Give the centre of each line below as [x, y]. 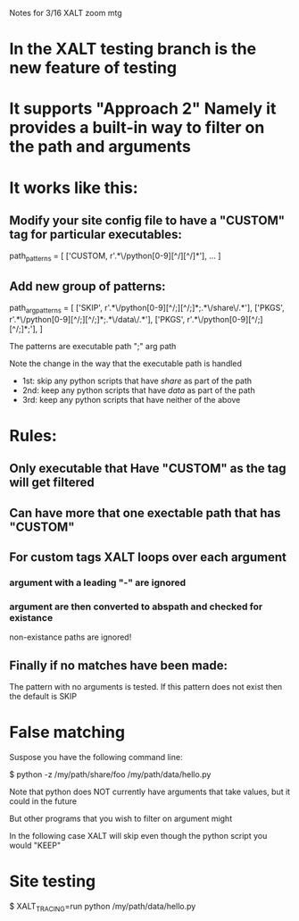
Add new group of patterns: [88, 286]
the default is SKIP [43, 697]
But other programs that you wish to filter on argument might [121, 819]
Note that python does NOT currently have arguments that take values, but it [150, 792]
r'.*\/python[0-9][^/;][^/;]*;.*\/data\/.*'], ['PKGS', [97, 319]
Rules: [33, 435]
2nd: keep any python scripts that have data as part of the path [139, 390]
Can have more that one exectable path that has [145, 513]
